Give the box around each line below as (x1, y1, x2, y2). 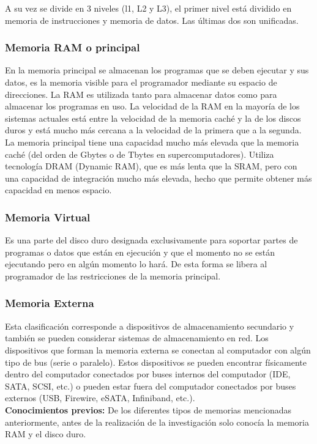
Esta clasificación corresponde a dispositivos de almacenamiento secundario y (5, 319, 294, 332)
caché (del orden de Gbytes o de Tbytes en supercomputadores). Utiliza (5, 147, 274, 160)
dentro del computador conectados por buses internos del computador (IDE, (5, 368, 291, 380)
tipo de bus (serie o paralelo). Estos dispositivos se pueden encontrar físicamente (5, 355, 307, 368)
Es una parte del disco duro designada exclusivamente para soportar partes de (5, 234, 298, 246)
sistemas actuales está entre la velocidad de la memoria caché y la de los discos (5, 111, 301, 124)
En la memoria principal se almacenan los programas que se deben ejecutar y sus (5, 64, 309, 76)
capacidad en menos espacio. (5, 183, 112, 196)
